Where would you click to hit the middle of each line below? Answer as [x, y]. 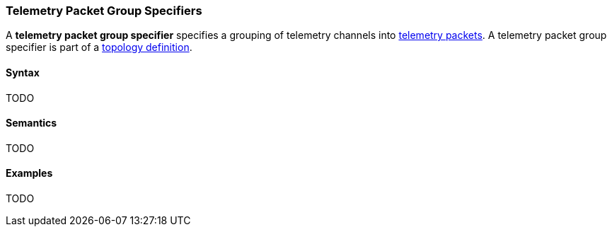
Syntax [23, 72]
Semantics [31, 123]
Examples [29, 173]
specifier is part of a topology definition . [99, 47]
